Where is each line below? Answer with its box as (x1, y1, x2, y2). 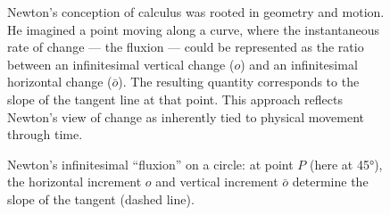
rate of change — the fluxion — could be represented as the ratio (7, 37, 364, 56)
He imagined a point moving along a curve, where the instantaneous (7, 20, 380, 38)
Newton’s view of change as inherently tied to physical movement (7, 107, 365, 126)
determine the (292, 172, 369, 191)
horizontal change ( (7, 72, 112, 91)
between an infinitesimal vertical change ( (7, 54, 235, 73)
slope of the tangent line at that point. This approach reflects (7, 89, 343, 108)
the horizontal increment (7, 172, 142, 191)
